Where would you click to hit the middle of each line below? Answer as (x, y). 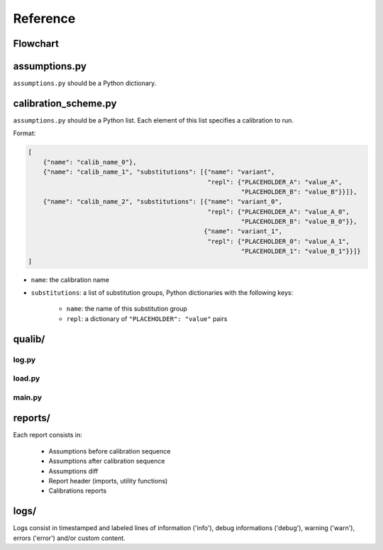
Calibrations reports (78, 491)
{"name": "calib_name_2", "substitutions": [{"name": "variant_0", (163, 202)
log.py (24, 359)
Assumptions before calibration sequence (110, 451)
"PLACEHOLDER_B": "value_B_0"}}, (299, 222)
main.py (28, 397)
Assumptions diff (73, 471)
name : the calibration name (70, 279)
